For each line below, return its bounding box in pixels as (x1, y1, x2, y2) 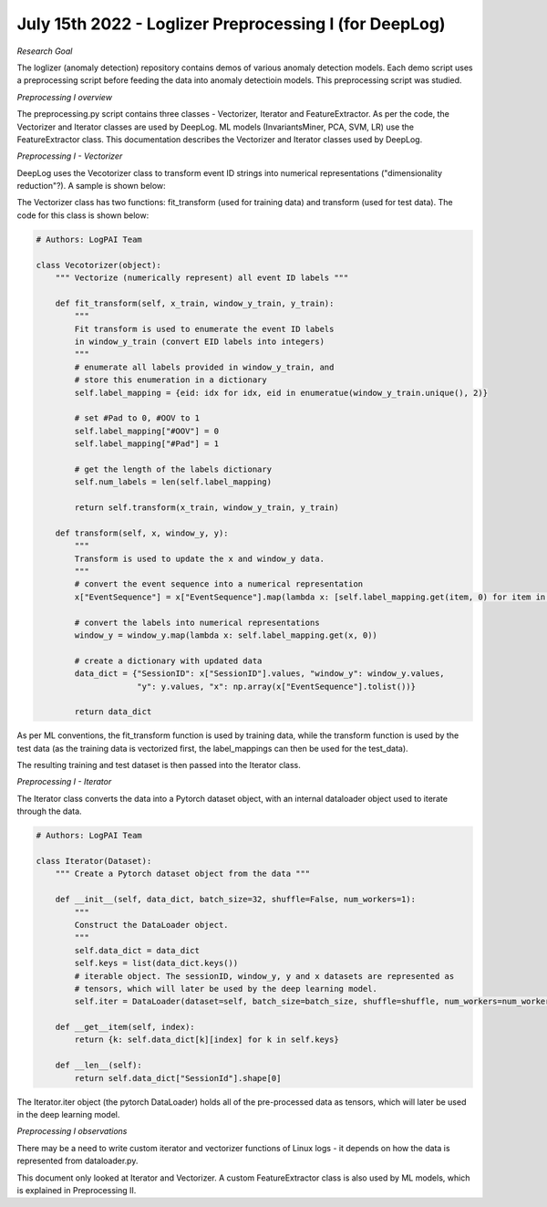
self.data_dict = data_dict (74, 945, 201, 955)
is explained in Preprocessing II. (16, 1184, 137, 1195)
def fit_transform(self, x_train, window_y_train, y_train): (55, 297, 335, 308)
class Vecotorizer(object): (36, 260, 161, 270)
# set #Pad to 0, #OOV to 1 (74, 413, 201, 423)
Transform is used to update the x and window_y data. (74, 553, 325, 564)
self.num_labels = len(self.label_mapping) (74, 477, 273, 487)
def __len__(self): (55, 1060, 143, 1071)
